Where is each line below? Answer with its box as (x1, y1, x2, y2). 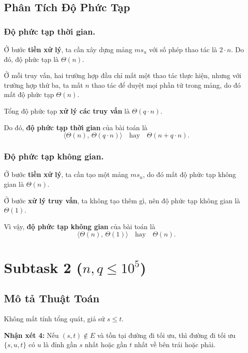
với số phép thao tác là (149, 44, 217, 54)
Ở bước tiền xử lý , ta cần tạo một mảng (4, 169, 128, 179)
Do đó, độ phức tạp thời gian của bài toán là (4, 122, 148, 132)
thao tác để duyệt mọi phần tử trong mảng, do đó (91, 79, 241, 90)
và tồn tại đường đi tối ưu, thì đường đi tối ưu (97, 330, 236, 340)
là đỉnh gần (43, 339, 77, 350)
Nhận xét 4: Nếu (4, 330, 59, 340)
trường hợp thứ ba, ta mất (4, 79, 83, 90)
